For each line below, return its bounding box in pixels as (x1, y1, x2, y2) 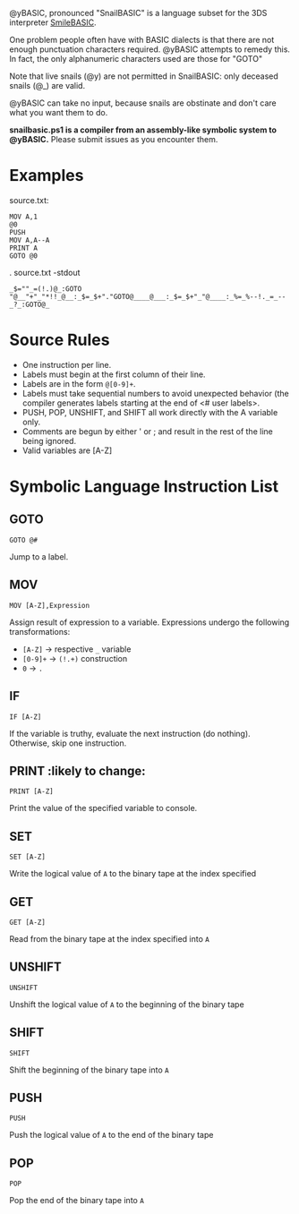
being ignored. (21, 435, 77, 446)
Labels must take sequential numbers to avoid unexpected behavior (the (21, 388, 289, 398)
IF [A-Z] (9, 712, 42, 722)
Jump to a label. (9, 551, 69, 562)
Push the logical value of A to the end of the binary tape (9, 1130, 214, 1141)
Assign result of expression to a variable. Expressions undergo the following (9, 617, 290, 628)
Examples (9, 166, 84, 186)
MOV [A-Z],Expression (9, 601, 90, 610)
